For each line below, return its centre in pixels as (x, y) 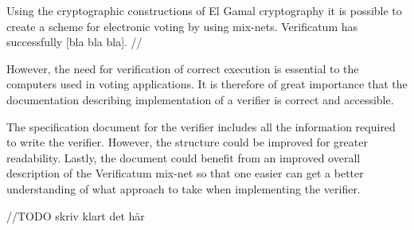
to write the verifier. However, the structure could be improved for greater (187, 142)
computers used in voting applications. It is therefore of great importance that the (207, 84)
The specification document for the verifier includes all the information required (201, 126)
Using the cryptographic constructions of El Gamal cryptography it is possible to (204, 10)
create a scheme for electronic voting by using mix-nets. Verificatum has (182, 26)
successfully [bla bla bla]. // (74, 42)
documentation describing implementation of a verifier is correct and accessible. (200, 99)
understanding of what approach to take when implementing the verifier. (184, 188)
